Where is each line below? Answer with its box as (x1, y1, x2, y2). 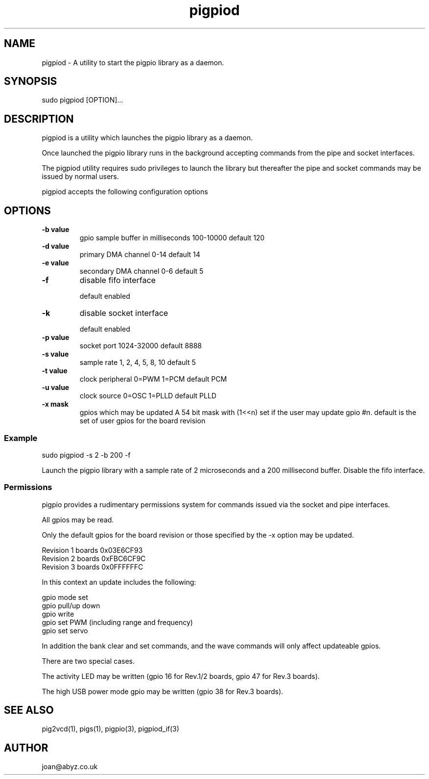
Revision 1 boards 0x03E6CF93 (42, 545, 143, 554)
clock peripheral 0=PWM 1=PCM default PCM (79, 375, 227, 384)
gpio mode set (42, 593, 88, 601)
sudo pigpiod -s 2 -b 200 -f (42, 450, 131, 459)
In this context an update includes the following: (42, 577, 196, 586)
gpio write (42, 609, 74, 618)
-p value (42, 333, 70, 342)
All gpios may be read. (42, 515, 114, 524)
